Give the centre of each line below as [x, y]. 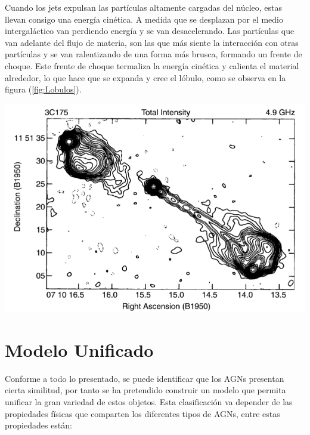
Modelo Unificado [79, 349]
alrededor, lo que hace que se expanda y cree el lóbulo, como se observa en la [145, 77]
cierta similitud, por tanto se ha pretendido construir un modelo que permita [145, 390]
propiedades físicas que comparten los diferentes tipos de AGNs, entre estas [142, 413]
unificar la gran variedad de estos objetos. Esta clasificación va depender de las [149, 401]
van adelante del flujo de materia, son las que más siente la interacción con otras [152, 42]
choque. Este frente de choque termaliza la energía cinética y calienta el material [152, 65]
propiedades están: [38, 425]
